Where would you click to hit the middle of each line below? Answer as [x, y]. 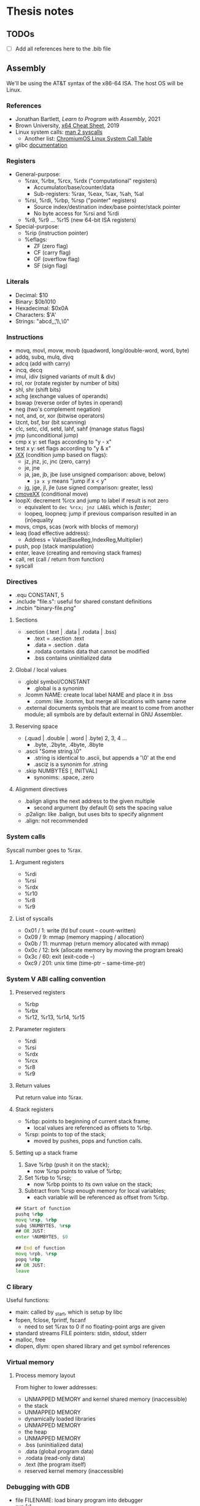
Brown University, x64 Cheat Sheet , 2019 [67, 126]
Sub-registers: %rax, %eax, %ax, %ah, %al [89, 194]
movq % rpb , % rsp [36, 1254]
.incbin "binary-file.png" [46, 608]
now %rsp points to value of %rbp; [78, 1171]
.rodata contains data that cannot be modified [91, 652]
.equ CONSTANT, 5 [40, 595]
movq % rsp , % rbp [36, 1220]
